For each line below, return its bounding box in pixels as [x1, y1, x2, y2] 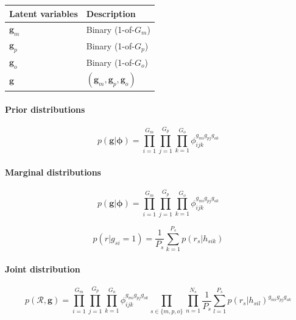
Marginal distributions [5, 165, 101, 178]
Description [86, 7, 136, 20]
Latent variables [9, 7, 78, 20]
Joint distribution [5, 262, 80, 275]
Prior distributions [5, 102, 85, 115]
